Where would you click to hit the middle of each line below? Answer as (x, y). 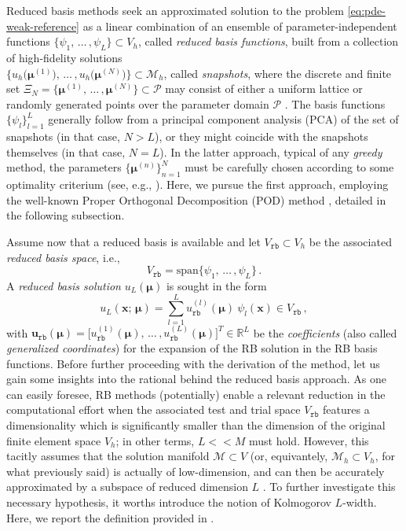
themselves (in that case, (66, 151)
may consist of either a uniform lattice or (264, 88)
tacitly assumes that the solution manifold (108, 456)
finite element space (54, 440)
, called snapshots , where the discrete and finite (278, 73)
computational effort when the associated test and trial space (154, 409)
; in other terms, (155, 440)
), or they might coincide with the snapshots (262, 136)
